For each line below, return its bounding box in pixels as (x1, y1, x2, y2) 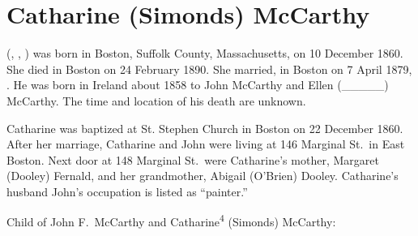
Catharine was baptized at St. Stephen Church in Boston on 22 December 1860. (6, 119, 403, 136)
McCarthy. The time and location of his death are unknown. (6, 92, 306, 109)
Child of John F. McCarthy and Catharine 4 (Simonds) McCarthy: (6, 211, 336, 230)
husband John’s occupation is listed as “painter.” (6, 182, 248, 200)
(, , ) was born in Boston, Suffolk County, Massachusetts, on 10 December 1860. (6, 45, 403, 62)
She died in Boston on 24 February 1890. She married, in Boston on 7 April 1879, (6, 60, 412, 77)
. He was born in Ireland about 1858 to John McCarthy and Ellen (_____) (6, 76, 389, 93)
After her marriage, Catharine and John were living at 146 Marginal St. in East (6, 135, 405, 152)
